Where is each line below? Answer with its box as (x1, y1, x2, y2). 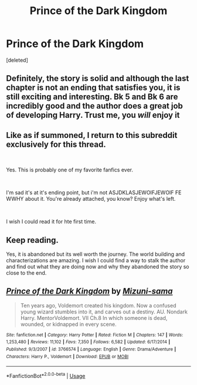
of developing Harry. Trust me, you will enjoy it (6, 110, 180, 120)
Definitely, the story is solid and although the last (6, 73, 189, 83)
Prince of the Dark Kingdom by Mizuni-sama (6, 286, 173, 296)
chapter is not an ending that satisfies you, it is (6, 83, 181, 93)
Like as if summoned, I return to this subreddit (6, 130, 178, 140)
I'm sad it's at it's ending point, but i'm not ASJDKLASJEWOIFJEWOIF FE (6, 189, 182, 196)
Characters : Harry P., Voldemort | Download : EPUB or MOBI (6, 353, 129, 359)
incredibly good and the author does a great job (6, 101, 184, 111)
